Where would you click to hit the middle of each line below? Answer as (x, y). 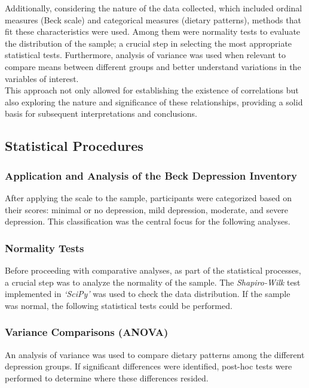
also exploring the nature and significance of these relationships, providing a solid (154, 101)
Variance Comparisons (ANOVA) (87, 332)
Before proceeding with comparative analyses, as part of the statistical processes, (153, 270)
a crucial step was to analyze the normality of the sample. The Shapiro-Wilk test (153, 282)
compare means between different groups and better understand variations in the (153, 66)
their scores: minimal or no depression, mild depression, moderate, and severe (147, 209)
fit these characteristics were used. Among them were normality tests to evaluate (153, 31)
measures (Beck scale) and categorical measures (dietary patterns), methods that (153, 19)
